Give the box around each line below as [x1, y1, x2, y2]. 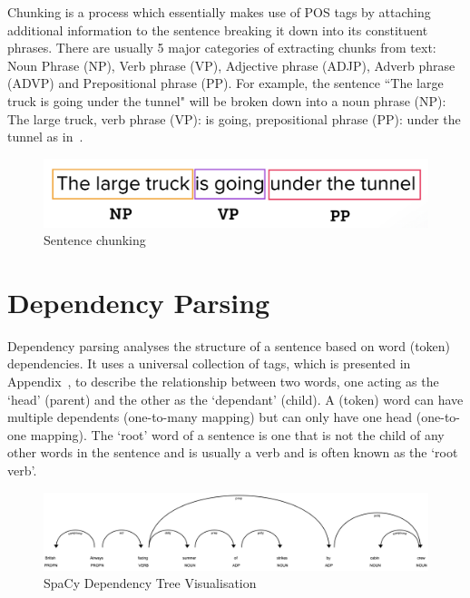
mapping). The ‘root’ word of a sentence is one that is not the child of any [30, 425, 445, 444]
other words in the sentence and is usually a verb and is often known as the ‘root [7, 443, 458, 462]
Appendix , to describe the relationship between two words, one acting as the [7, 372, 439, 391]
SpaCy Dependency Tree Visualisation [44, 573, 257, 593]
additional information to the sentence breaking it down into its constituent [7, 20, 428, 39]
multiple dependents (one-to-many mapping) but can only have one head [7, 407, 413, 426]
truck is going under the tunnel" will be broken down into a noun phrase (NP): [7, 91, 446, 110]
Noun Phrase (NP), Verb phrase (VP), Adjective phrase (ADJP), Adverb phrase [7, 55, 455, 74]
